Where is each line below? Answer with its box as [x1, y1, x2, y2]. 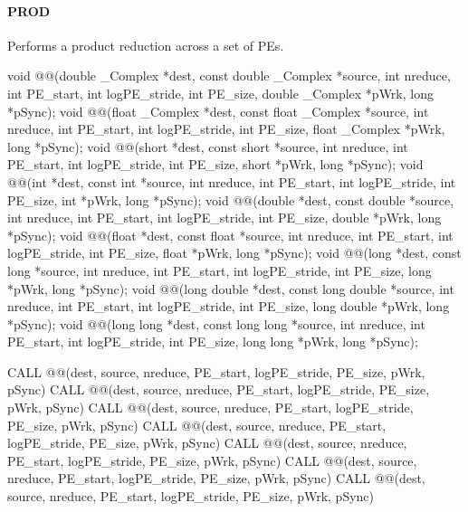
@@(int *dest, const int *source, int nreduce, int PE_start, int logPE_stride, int [7, 172, 456, 191]
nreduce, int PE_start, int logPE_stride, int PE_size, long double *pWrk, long [7, 297, 450, 316]
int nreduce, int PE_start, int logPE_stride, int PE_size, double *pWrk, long [7, 208, 442, 227]
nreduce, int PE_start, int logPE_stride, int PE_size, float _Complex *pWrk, [7, 119, 445, 138]
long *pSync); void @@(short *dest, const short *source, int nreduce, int [7, 137, 408, 156]
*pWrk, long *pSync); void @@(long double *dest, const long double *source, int [7, 279, 454, 298]
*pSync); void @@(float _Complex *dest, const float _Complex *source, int [7, 101, 429, 120]
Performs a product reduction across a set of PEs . [7, 35, 284, 54]
